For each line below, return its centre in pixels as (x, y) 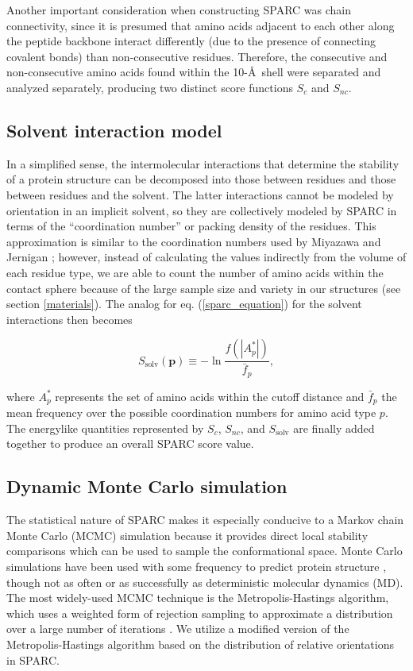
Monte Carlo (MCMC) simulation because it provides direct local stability (187, 535)
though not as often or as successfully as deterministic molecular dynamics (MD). (205, 582)
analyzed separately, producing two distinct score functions (150, 87)
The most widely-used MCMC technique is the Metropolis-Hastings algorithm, (198, 598)
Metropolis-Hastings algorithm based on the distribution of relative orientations (200, 644)
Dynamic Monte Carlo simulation (147, 486)
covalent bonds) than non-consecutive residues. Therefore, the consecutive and (197, 56)
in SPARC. (33, 659)
